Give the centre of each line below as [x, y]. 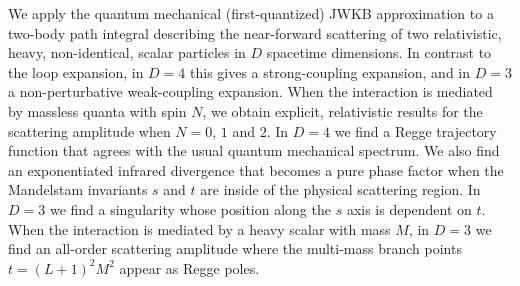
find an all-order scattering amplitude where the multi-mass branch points [235, 248]
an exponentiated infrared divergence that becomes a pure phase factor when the [256, 169]
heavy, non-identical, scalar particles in [127, 52]
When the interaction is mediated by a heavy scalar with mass [199, 228]
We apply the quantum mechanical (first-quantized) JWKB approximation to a [251, 13]
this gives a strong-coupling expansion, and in [330, 71]
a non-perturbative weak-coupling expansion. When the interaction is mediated [250, 91]
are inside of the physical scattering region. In [340, 189]
